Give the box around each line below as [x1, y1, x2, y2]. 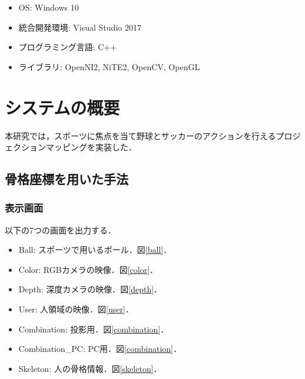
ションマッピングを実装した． [21, 141, 137, 153]
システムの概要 [5, 95, 120, 119]
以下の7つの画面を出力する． [5, 223, 116, 236]
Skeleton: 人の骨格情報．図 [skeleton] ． [18, 362, 162, 374]
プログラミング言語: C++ [18, 41, 117, 53]
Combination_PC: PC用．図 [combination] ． [18, 342, 181, 355]
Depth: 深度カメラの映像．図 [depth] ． [18, 283, 163, 295]
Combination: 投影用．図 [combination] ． [18, 322, 169, 335]
